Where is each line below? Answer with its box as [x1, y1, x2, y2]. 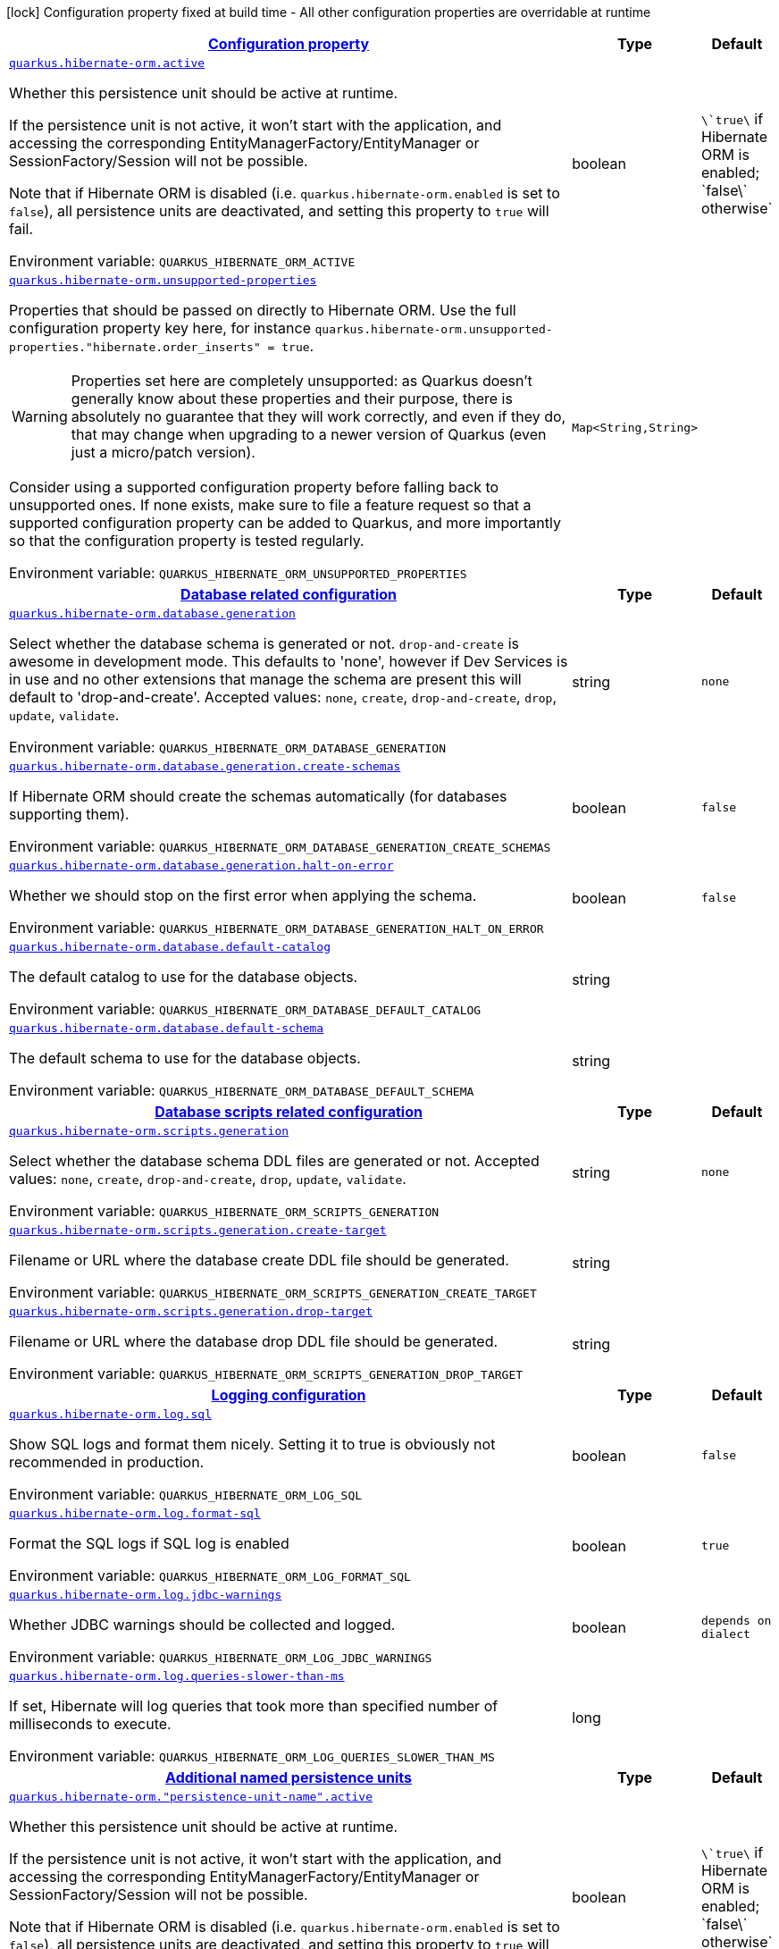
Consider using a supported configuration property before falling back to [9, 478, 499, 496]
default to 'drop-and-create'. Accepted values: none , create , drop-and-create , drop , [9, 688, 557, 706]
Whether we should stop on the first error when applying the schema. [9, 886, 477, 904]
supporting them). [9, 805, 130, 823]
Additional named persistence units [165, 1768, 413, 1786]
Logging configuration [211, 1386, 366, 1404]
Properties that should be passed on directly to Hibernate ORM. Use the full [9, 301, 516, 319]
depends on [701, 1613, 772, 1627]
